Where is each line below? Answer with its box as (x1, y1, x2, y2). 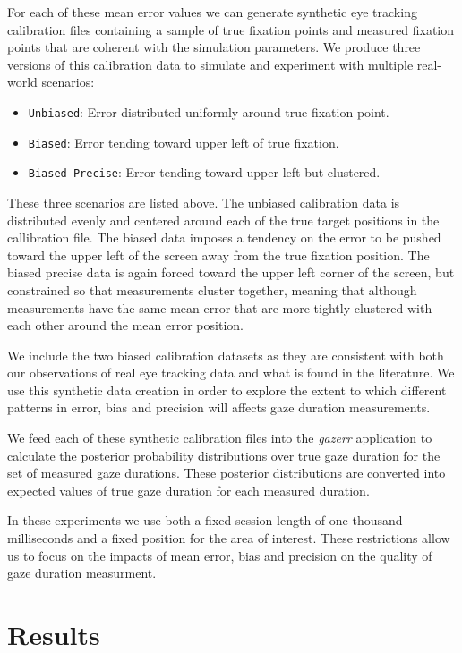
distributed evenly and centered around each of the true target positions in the (7, 210, 440, 229)
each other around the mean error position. (7, 316, 244, 335)
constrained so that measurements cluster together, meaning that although (7, 280, 417, 299)
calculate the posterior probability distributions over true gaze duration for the (7, 445, 441, 464)
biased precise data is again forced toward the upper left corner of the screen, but (7, 263, 455, 282)
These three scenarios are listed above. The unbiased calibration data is (7, 192, 400, 211)
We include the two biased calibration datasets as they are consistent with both (7, 345, 444, 364)
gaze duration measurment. (7, 564, 157, 582)
